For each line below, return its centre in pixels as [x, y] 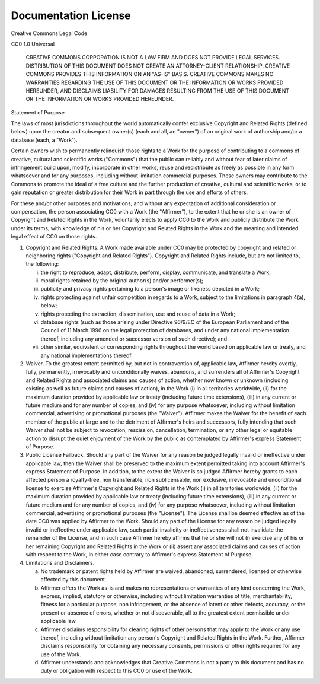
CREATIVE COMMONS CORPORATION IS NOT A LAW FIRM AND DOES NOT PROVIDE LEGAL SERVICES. [153, 58]
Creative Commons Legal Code [49, 33]
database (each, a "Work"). [44, 140]
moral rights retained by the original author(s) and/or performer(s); [122, 281]
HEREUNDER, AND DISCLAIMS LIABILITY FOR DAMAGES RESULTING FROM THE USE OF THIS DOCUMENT [158, 90]
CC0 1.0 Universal [33, 44]
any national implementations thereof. [87, 355]
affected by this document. [73, 580]
